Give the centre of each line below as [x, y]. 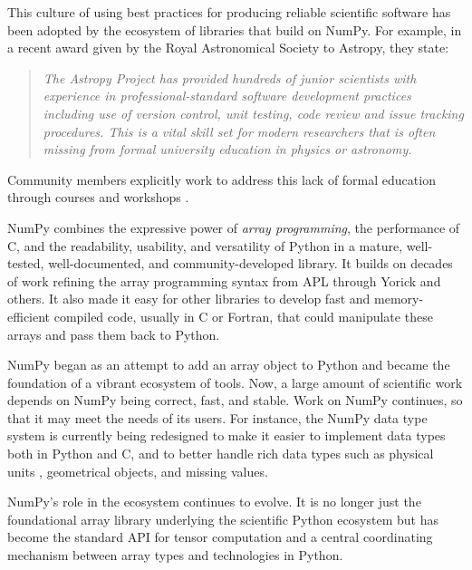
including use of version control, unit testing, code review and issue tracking [253, 113]
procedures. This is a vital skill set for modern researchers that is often [239, 131]
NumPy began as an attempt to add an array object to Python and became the [229, 365]
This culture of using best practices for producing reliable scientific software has [229, 12]
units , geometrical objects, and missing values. [138, 471]
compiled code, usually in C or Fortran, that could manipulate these [243, 316]
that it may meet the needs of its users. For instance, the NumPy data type [217, 417]
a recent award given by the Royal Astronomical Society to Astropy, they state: [228, 48]
